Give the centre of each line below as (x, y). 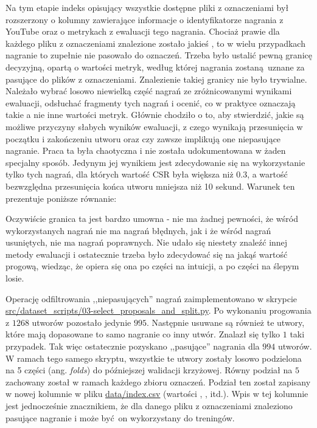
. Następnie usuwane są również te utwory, (225, 322)
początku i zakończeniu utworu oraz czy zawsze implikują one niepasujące (143, 138)
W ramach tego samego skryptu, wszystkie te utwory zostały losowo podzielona (154, 358)
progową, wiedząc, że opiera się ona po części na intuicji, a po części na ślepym (152, 266)
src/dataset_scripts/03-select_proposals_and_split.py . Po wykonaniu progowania (158, 310)
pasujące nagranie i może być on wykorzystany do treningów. (120, 417)
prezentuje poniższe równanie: (61, 198)
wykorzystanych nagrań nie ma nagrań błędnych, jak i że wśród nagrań (138, 230)
